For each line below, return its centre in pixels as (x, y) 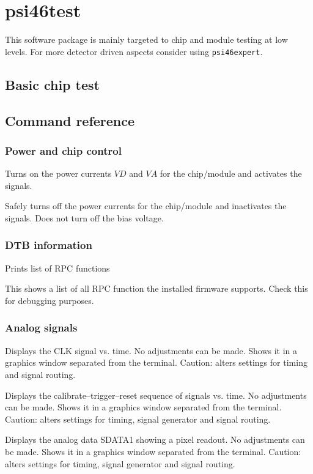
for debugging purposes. (50, 300)
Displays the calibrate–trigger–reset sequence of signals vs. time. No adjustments (156, 395)
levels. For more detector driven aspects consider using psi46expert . (134, 51)
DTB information (49, 245)
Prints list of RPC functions (57, 268)
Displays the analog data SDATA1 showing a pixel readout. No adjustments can (155, 439)
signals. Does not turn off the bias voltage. (84, 217)
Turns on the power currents (58, 173)
